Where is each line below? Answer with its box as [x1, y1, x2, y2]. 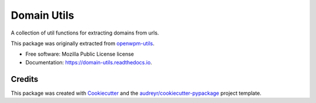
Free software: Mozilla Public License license [25, 50, 134, 58]
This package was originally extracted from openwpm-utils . [11, 40, 155, 47]
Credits [11, 74, 39, 84]
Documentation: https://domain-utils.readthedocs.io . [25, 59, 152, 66]
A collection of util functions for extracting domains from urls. [11, 29, 159, 36]
